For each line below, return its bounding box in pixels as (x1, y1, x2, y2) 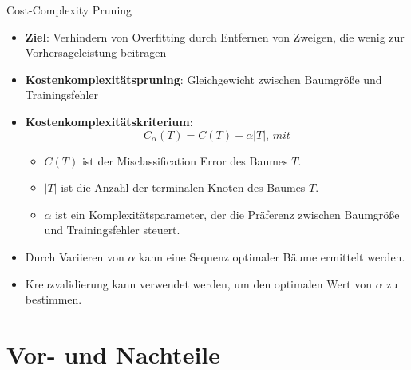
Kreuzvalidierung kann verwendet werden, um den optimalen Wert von (25, 275, 373, 292)
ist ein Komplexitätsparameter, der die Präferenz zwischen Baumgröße (55, 205, 400, 222)
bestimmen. (25, 291, 82, 308)
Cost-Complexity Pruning (6, 2, 132, 18)
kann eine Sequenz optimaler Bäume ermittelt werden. (139, 248, 405, 265)
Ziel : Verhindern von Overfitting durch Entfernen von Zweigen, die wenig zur (25, 28, 405, 45)
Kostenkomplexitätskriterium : (25, 113, 193, 129)
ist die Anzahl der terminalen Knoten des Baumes (61, 179, 306, 196)
